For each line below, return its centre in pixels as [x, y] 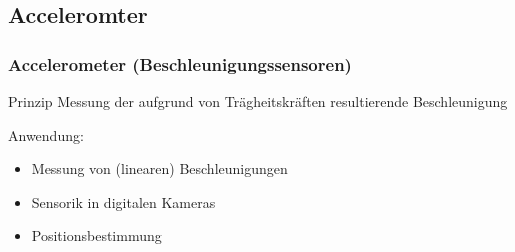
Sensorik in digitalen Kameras [123, 201]
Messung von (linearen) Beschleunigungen [159, 168]
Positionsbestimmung [96, 235]
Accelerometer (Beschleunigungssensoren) [180, 63]
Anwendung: [46, 134]
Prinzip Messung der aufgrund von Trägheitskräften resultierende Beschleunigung [258, 101]
